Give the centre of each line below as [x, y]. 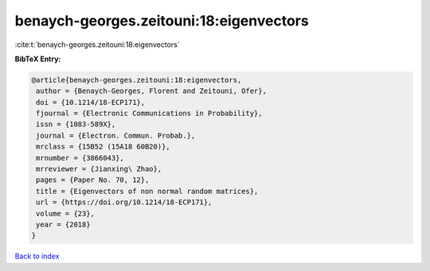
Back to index [37, 256]
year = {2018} [63, 225]
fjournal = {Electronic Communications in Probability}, [149, 114]
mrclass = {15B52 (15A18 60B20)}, [103, 147]
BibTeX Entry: [38, 59]
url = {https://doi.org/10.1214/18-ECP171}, [124, 202]
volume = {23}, [66, 213]
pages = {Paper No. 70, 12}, [93, 180]
